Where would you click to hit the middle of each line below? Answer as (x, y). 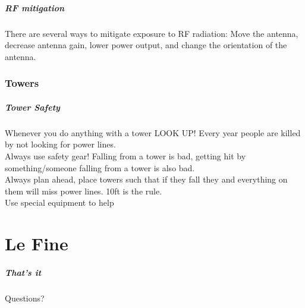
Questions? (25, 298)
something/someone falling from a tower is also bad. (100, 167)
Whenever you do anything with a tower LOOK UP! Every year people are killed (153, 132)
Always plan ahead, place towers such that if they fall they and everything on (146, 179)
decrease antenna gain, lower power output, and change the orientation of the (146, 45)
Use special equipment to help (59, 202)
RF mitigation (35, 7)
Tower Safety (32, 107)
